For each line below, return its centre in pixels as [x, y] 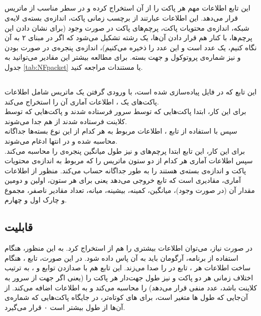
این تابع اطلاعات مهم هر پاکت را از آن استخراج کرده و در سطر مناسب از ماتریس [127, 8]
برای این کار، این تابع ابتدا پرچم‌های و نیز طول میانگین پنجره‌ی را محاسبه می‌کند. [125, 150]
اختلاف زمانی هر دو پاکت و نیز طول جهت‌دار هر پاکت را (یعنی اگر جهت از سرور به [129, 278]
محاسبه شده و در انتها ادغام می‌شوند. [61, 140]
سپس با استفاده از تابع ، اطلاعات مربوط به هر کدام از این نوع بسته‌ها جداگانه [121, 131]
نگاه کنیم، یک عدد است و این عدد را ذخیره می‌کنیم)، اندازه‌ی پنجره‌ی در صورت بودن [131, 47]
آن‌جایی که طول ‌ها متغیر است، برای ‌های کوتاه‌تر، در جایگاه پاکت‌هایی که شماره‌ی [126, 297]
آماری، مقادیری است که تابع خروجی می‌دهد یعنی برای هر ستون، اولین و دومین [123, 180]
